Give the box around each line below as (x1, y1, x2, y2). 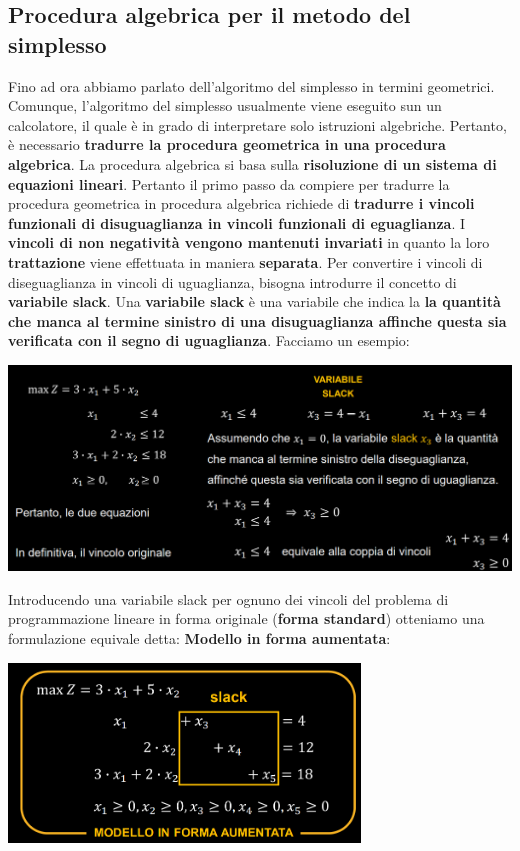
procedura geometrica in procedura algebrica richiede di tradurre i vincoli (8, 193, 475, 214)
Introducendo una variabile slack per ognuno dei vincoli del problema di (8, 588, 449, 609)
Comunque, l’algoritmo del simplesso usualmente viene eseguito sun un (8, 95, 442, 116)
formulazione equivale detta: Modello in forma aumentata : (8, 627, 391, 648)
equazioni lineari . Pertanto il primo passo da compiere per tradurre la (8, 173, 450, 194)
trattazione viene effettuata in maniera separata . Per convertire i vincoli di (8, 251, 483, 272)
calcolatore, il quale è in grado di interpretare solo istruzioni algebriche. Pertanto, (8, 114, 507, 135)
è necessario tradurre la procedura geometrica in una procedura (8, 134, 446, 155)
